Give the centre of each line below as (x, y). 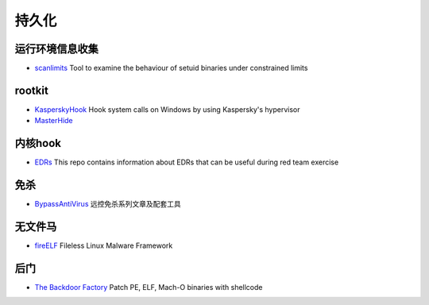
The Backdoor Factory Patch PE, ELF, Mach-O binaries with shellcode (149, 287)
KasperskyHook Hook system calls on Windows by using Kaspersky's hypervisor (167, 109)
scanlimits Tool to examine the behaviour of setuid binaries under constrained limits (171, 68)
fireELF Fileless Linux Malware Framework (104, 245)
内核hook (38, 143)
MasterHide (54, 121)
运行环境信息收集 (56, 49)
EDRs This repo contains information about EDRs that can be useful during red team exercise (187, 162)
